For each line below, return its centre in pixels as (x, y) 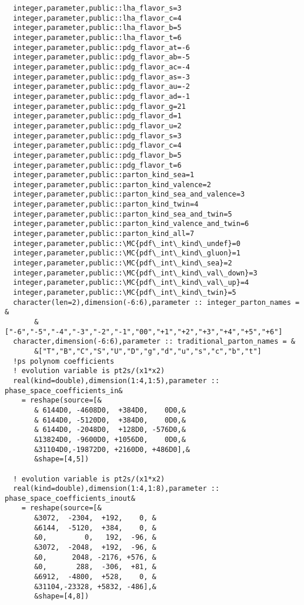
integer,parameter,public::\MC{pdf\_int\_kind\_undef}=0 (127, 243)
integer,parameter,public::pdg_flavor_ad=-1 (101, 96)
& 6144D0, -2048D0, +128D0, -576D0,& (110, 430)
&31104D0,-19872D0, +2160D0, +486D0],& (112, 449)
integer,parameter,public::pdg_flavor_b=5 (97, 155)
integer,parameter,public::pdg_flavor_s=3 (97, 136)
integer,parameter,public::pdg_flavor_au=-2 (101, 87)
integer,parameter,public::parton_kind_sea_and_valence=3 (129, 195)
